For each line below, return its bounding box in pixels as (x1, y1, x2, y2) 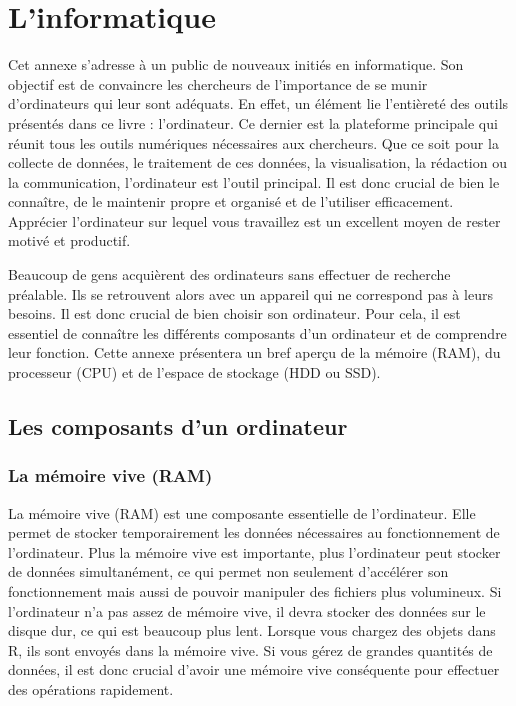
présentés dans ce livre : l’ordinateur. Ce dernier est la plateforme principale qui (8, 112, 498, 133)
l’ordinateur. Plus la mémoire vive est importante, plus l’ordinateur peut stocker (8, 541, 501, 562)
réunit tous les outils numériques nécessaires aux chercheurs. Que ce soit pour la (8, 132, 499, 153)
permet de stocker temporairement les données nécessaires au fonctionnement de (8, 522, 500, 543)
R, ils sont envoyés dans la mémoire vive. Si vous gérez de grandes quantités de (8, 639, 493, 660)
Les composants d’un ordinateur (8, 411, 348, 442)
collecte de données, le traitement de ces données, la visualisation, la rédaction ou (8, 152, 507, 173)
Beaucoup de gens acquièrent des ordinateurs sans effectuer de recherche (8, 264, 451, 285)
